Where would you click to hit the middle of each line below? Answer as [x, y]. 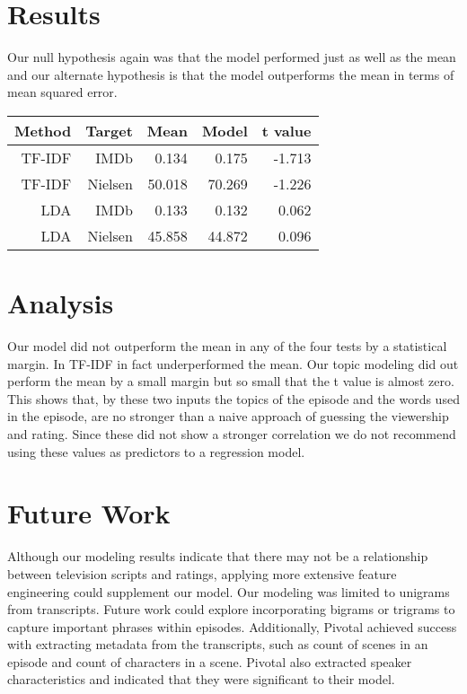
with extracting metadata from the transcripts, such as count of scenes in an [218, 644]
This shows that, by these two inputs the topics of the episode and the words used [233, 398]
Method [43, 130]
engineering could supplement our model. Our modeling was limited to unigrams [229, 591]
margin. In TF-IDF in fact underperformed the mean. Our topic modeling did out [233, 363]
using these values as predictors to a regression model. [156, 451]
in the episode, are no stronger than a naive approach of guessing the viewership [228, 416]
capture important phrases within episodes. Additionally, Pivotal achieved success [232, 626]
